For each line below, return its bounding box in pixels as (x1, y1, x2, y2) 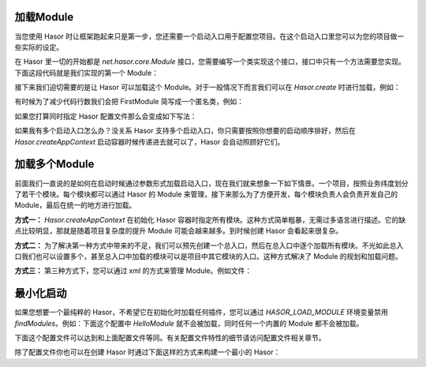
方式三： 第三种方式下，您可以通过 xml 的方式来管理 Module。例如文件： (14, 266, 252, 275)
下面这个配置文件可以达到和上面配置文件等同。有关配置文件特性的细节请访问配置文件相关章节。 (14, 332, 326, 343)
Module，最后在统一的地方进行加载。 (14, 200, 136, 210)
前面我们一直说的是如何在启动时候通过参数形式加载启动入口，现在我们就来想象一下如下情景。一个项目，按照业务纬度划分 (14, 178, 409, 188)
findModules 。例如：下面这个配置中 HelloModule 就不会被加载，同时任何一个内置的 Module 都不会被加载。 (14, 318, 364, 328)
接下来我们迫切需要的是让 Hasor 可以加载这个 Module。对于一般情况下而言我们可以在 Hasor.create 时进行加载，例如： (14, 83, 401, 92)
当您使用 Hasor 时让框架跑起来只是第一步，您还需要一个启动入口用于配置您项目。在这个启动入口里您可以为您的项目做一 (14, 32, 405, 41)
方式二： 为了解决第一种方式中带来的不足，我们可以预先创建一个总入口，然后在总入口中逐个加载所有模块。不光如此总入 (14, 241, 404, 250)
